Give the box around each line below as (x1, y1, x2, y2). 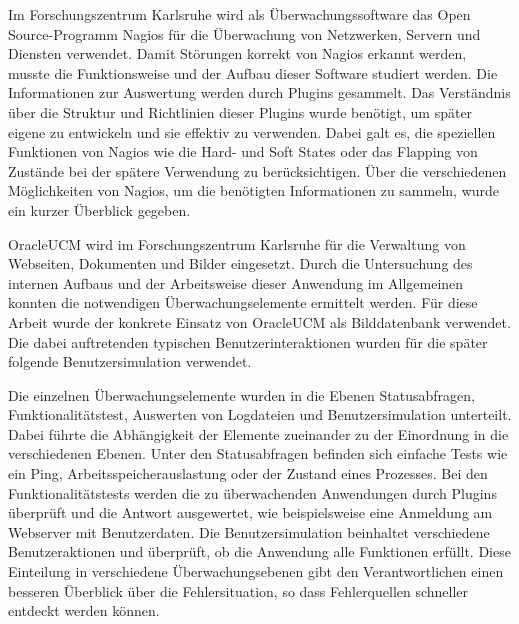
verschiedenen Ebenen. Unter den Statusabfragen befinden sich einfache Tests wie (8, 443, 508, 464)
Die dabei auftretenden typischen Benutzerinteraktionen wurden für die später (8, 331, 488, 352)
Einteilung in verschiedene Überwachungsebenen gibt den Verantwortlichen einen (8, 561, 504, 582)
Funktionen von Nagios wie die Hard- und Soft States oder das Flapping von (8, 141, 478, 162)
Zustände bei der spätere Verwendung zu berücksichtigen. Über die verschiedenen (8, 160, 507, 181)
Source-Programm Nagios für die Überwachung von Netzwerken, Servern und (8, 23, 481, 44)
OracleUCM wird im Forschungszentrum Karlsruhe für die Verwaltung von (8, 233, 466, 254)
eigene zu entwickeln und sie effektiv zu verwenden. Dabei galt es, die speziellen (8, 121, 496, 142)
